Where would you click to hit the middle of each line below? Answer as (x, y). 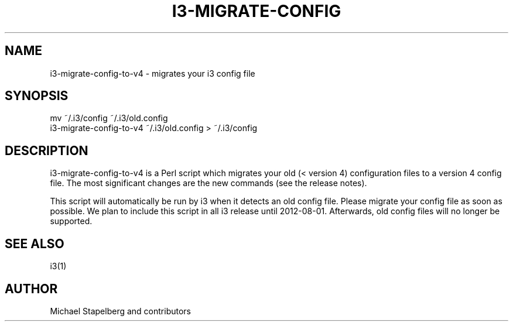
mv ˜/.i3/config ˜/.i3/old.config (109, 118)
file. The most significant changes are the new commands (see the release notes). (208, 183)
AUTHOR (31, 289)
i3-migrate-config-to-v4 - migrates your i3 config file (153, 73)
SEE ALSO (35, 243)
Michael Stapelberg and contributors (121, 311)
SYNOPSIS (37, 96)
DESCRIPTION (47, 150)
